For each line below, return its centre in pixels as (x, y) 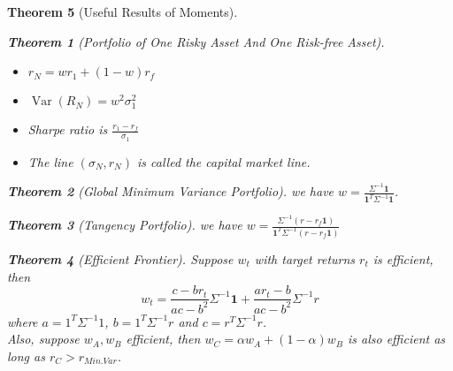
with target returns (305, 259)
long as (26, 356)
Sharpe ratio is (68, 129)
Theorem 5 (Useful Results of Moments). (123, 11)
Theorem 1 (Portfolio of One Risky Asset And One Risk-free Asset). (196, 41)
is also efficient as (396, 339)
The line (50, 161)
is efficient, (403, 259)
